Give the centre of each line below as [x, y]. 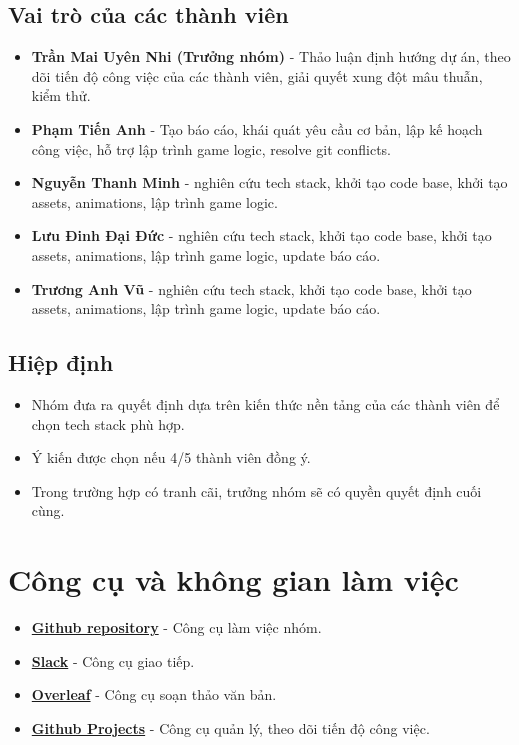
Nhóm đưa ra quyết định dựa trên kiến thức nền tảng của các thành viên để [265, 403]
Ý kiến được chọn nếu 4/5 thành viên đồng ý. [171, 457]
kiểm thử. [61, 95]
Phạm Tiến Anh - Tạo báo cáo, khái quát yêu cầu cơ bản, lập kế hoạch [257, 128]
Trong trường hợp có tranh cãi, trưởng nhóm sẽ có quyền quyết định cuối [256, 490]
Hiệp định [61, 362]
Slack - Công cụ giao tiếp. [113, 660]
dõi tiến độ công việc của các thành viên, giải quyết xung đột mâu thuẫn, [257, 75]
